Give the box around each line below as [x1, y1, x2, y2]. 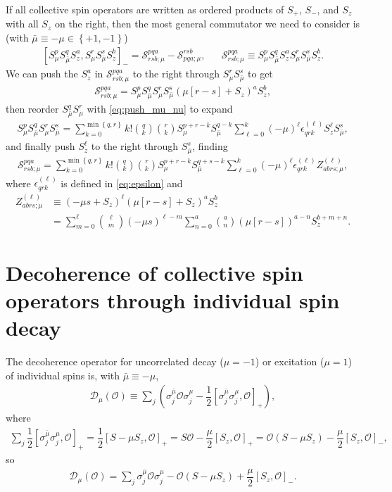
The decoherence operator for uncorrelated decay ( [6, 354, 224, 369]
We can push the [6, 66, 78, 81]
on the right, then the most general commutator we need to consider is [54, 16, 360, 31]
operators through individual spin [6, 285, 340, 314]
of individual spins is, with [6, 367, 120, 382]
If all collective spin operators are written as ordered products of [6, 2, 284, 16]
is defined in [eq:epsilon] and [61, 175, 183, 190]
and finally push [6, 139, 75, 153]
